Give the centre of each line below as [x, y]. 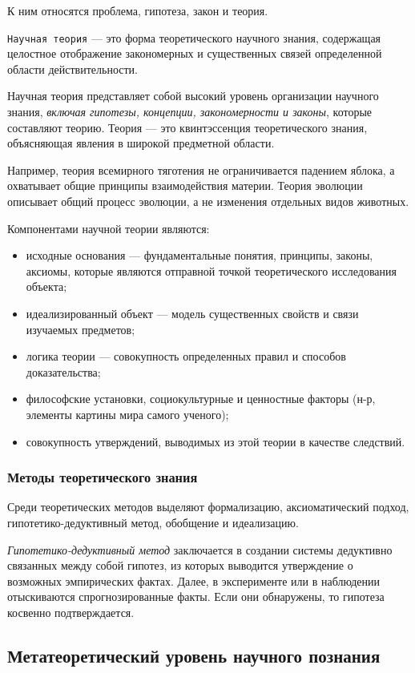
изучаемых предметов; [81, 329]
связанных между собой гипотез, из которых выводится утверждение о [180, 565]
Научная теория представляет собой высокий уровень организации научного [193, 96]
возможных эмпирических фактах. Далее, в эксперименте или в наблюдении [194, 580]
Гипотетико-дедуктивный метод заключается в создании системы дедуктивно [200, 549]
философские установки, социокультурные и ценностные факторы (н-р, [201, 399]
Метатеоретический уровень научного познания [194, 655]
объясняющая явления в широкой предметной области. [141, 143]
